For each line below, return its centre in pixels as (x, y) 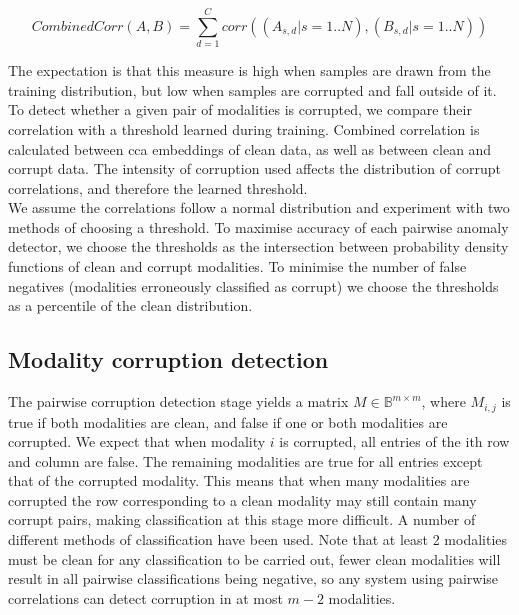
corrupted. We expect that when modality (137, 441)
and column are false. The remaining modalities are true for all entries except (245, 460)
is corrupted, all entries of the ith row (394, 441)
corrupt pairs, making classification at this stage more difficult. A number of (242, 519)
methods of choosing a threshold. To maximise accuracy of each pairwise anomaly (258, 226)
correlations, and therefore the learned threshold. (158, 187)
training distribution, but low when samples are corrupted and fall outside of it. (252, 89)
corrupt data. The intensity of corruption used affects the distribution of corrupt (254, 168)
